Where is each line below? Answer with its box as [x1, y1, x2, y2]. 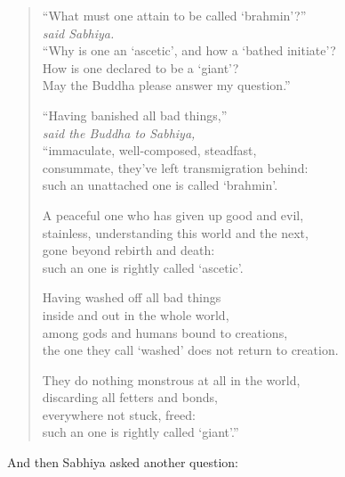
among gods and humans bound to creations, [42, 323, 288, 341]
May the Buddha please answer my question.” [42, 76, 291, 95]
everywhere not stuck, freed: [42, 405, 196, 424]
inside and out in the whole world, [42, 305, 229, 324]
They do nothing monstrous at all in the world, [42, 370, 301, 389]
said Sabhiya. [42, 23, 115, 42]
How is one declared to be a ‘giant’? [42, 58, 239, 77]
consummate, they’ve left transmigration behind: [42, 158, 309, 177]
